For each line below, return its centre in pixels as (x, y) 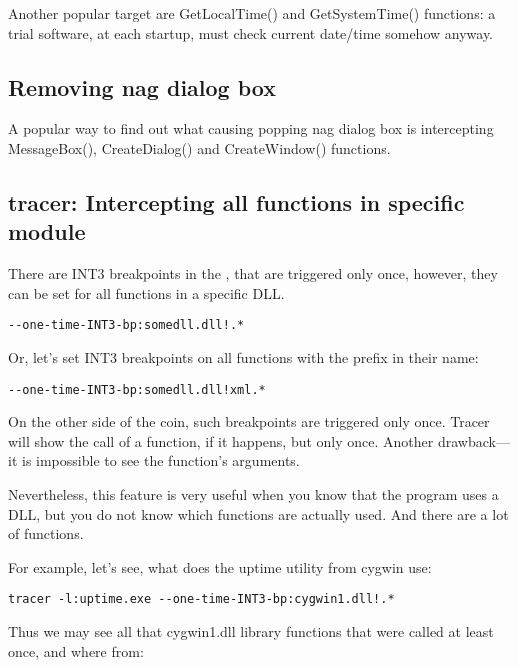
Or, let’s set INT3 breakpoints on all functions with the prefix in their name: (243, 357)
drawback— (473, 440)
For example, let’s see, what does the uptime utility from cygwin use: (220, 566)
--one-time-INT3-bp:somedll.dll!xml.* (137, 389)
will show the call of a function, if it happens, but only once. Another (221, 440)
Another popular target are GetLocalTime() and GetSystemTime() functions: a (252, 13)
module (47, 231)
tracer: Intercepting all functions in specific (236, 201)
